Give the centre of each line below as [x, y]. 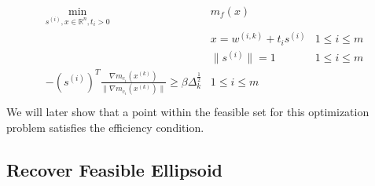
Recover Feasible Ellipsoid [115, 169]
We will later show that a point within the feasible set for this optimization [188, 112]
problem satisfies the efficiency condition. [105, 127]
